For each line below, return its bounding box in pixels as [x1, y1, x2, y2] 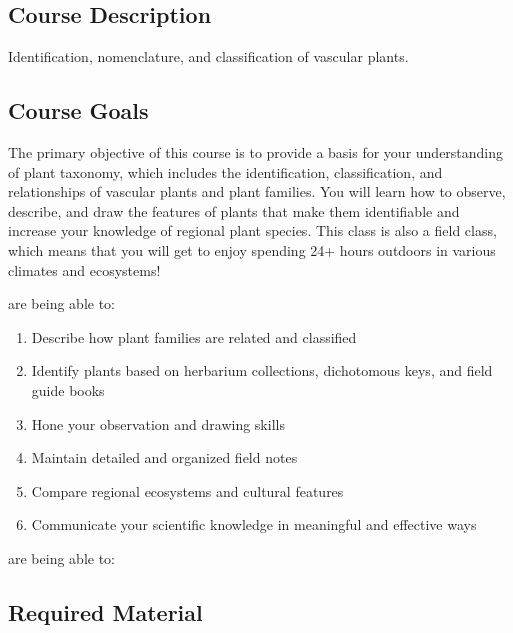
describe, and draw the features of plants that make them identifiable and [8, 200, 460, 221]
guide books [31, 379, 105, 400]
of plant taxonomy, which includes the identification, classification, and [8, 161, 443, 182]
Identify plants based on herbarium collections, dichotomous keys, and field [31, 360, 493, 381]
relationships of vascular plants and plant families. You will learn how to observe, [8, 181, 506, 202]
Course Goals [8, 95, 149, 126]
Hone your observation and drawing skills [31, 413, 285, 434]
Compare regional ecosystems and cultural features [31, 480, 344, 501]
